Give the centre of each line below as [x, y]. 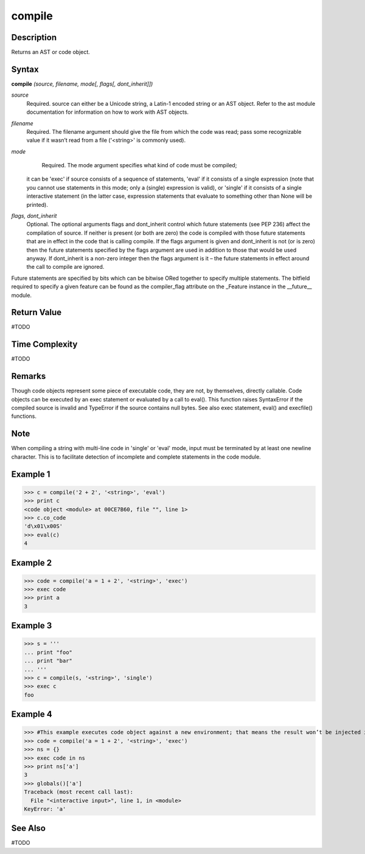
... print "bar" [48, 661]
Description [34, 37]
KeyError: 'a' [45, 809]
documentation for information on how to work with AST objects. [107, 112]
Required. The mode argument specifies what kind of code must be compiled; [139, 165]
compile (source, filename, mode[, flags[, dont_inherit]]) [82, 84]
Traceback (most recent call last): [79, 792]
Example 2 [31, 563]
